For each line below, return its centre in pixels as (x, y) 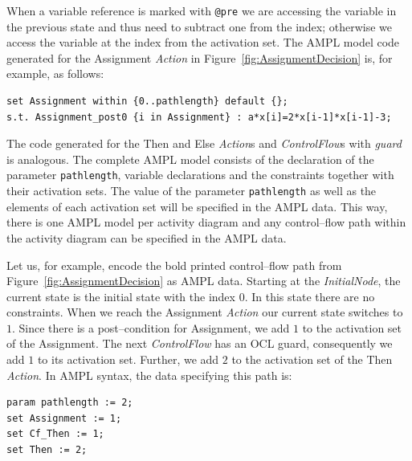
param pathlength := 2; (70, 403)
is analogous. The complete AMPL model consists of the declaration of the (190, 159)
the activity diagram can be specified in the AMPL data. (147, 237)
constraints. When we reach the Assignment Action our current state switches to (205, 312)
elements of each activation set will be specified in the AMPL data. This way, (197, 206)
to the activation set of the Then (312, 359)
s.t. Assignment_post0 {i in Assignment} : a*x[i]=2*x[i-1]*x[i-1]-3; (199, 117)
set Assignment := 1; (64, 418)
